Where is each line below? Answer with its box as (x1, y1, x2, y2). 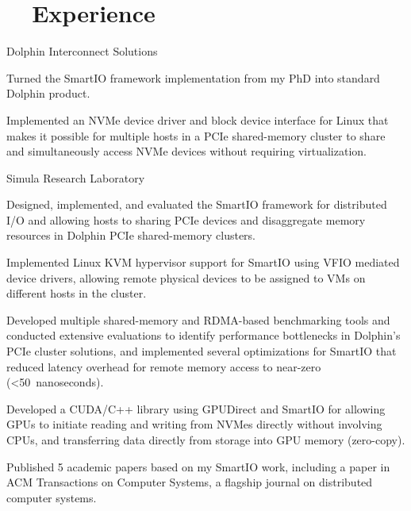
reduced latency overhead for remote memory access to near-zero (6, 358, 321, 375)
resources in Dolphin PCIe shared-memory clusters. (6, 227, 256, 244)
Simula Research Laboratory (6, 169, 145, 186)
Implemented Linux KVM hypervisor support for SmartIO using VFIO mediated (6, 254, 400, 271)
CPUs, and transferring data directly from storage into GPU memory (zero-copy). (6, 432, 405, 448)
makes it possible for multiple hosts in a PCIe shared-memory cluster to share (6, 127, 386, 144)
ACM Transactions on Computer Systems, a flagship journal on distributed (6, 474, 373, 490)
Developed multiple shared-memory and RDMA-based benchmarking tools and (6, 311, 390, 328)
